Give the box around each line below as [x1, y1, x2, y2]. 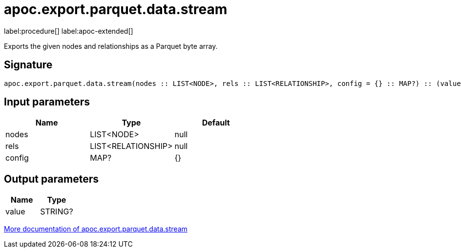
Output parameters [4, 172, 99, 185]
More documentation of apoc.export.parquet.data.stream [4, 225, 188, 233]
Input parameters [4, 96, 90, 108]
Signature [4, 59, 53, 71]
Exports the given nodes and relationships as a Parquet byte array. [4, 42, 218, 50]
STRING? [40, 207, 73, 217]
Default [202, 118, 230, 128]
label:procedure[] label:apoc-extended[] [4, 26, 133, 35]
